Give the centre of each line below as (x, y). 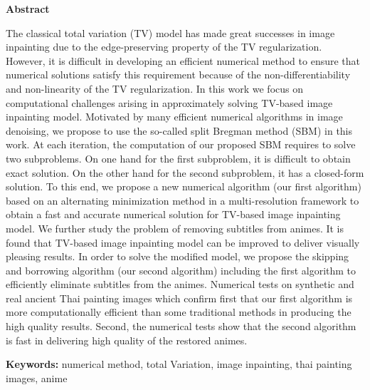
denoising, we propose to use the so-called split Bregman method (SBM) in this (179, 130)
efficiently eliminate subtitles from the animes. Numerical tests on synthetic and (180, 284)
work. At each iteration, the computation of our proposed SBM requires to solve (181, 144)
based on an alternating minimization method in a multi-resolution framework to (183, 200)
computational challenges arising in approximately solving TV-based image (169, 102)
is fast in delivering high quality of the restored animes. (127, 340)
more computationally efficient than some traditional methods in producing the (179, 312)
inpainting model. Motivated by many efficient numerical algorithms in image (174, 117)
